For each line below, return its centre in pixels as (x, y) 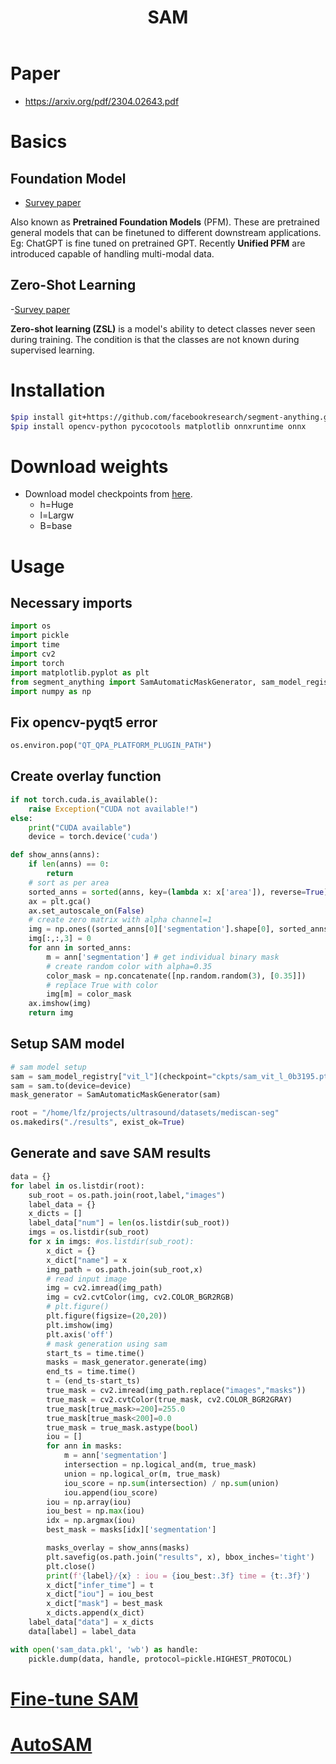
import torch (37, 663)
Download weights (89, 466)
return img (51, 1013)
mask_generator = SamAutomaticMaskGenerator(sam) (116, 1095)
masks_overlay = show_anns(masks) (118, 1548)
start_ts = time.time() (95, 1353)
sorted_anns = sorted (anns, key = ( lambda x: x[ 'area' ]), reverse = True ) (178, 892)
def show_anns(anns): (55, 855)
